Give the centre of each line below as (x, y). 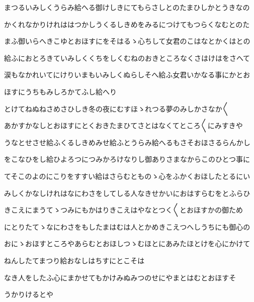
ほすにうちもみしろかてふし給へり (60, 91)
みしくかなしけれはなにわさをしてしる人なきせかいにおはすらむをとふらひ (127, 193)
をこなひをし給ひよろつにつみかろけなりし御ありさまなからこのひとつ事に (127, 159)
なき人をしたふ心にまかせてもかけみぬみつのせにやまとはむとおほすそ (120, 277)
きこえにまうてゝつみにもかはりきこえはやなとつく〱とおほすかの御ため (123, 210)
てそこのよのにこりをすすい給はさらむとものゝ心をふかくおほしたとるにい (127, 176)
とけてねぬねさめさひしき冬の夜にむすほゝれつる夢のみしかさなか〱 (117, 108)
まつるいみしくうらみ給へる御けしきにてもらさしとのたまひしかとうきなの (127, 7)
